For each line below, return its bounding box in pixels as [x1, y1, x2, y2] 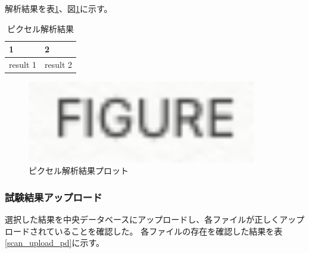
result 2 [45, 58, 73, 71]
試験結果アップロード [5, 189, 102, 204]
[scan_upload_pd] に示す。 [5, 236, 105, 249]
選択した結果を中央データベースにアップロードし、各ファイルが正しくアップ [5, 213, 305, 226]
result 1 [9, 58, 37, 71]
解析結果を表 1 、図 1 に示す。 [5, 2, 113, 14]
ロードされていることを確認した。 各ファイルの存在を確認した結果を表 [5, 224, 283, 237]
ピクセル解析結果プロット [29, 164, 129, 177]
